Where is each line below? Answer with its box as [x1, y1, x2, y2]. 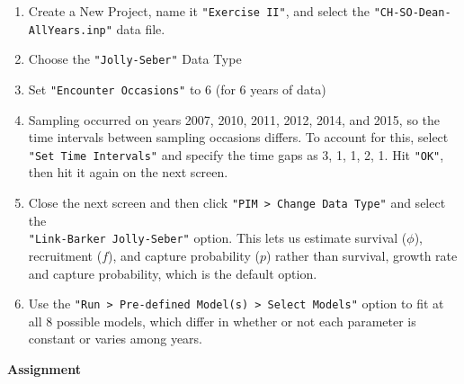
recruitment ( [28, 246, 103, 264]
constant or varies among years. [28, 329, 203, 348]
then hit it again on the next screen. [28, 163, 228, 182]
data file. [116, 19, 165, 38]
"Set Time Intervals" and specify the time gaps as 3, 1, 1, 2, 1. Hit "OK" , [28, 145, 444, 164]
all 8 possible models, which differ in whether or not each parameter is [28, 311, 416, 330]
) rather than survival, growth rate [265, 246, 458, 264]
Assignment [7, 360, 81, 378]
